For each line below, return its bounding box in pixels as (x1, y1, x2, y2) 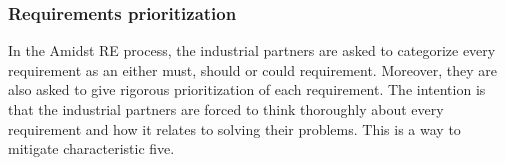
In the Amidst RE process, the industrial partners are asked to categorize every (8, 40, 496, 61)
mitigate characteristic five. (8, 138, 175, 159)
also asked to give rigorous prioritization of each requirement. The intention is (8, 79, 486, 100)
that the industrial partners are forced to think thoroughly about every (8, 99, 444, 119)
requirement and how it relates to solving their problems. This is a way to (8, 118, 461, 139)
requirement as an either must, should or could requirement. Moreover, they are (8, 59, 498, 80)
